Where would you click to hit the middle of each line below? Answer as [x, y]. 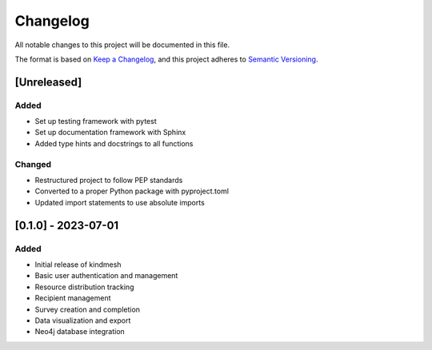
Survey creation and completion [87, 309]
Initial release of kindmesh [78, 264]
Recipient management [73, 298]
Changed [33, 164]
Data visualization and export [83, 320]
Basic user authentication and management [106, 276]
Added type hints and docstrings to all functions [114, 143]
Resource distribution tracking [84, 287]
